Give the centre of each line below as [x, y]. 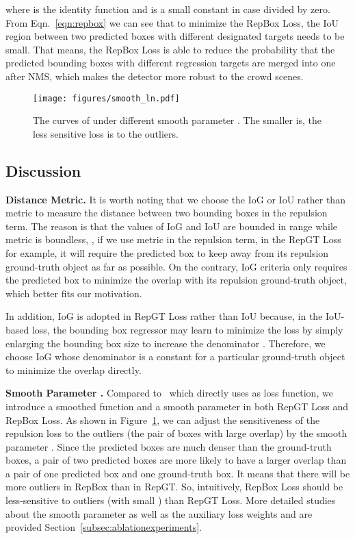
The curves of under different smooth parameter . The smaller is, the [177, 120]
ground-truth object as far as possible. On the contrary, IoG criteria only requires [176, 266]
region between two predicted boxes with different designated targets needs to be [175, 36]
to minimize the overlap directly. [74, 369]
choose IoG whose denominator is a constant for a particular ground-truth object [175, 356]
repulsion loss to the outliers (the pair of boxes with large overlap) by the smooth [176, 433]
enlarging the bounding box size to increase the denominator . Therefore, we [166, 343]
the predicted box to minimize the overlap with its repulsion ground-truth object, [176, 280]
